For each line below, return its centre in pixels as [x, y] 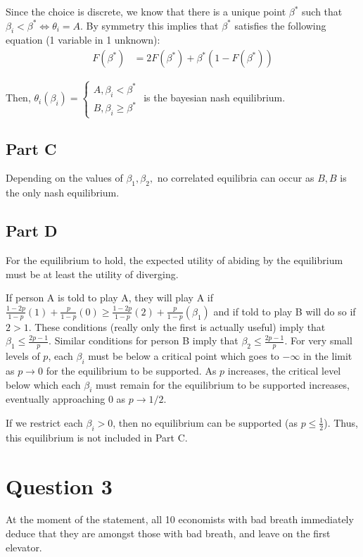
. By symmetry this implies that [149, 25]
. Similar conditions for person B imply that [144, 340]
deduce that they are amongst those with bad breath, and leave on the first [168, 533]
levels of [23, 356]
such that [322, 11]
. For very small [318, 340]
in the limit [328, 356]
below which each [43, 384]
